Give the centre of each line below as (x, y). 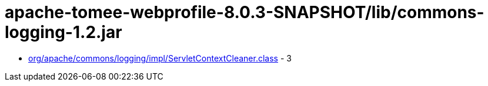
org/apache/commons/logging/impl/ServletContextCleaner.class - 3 (160, 58)
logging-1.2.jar (63, 32)
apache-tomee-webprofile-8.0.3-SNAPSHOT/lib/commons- (245, 12)
